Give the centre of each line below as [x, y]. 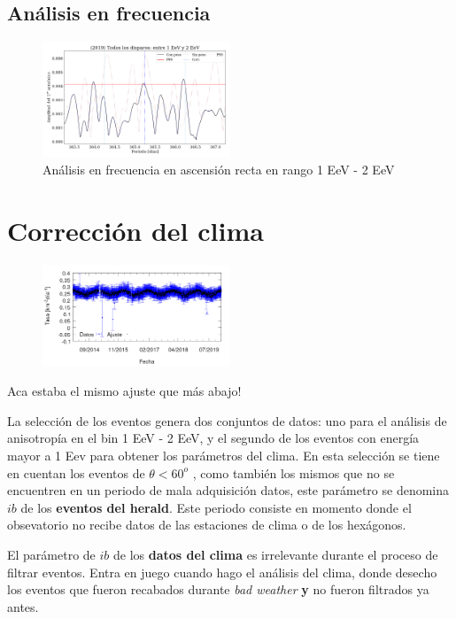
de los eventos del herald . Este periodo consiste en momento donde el [216, 507]
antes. [23, 606]
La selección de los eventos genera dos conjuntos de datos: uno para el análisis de [227, 420]
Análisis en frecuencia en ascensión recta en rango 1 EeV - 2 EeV [219, 170]
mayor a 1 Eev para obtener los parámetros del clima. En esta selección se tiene [224, 455]
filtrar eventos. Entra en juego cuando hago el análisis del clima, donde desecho [222, 572]
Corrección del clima [135, 230]
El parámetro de [51, 554]
